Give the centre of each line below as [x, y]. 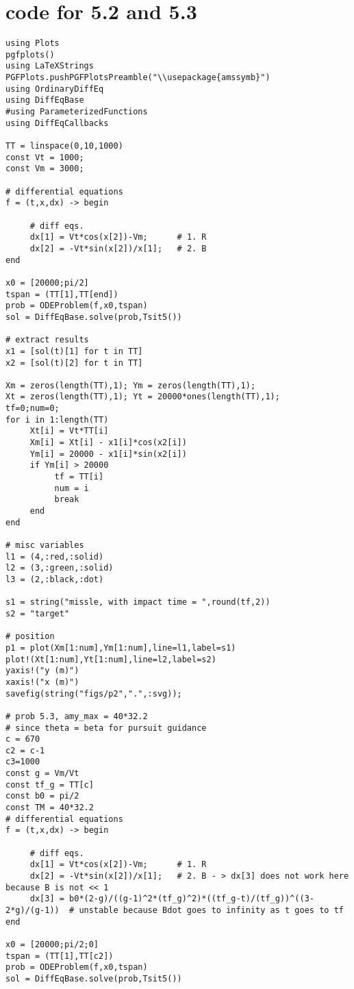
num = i [72, 488]
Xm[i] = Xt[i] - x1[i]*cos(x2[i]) [108, 443]
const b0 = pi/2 [42, 796]
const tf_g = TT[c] [50, 785]
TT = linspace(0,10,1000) [64, 146]
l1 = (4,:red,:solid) [55, 556]
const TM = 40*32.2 [50, 808]
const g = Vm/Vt [42, 774]
